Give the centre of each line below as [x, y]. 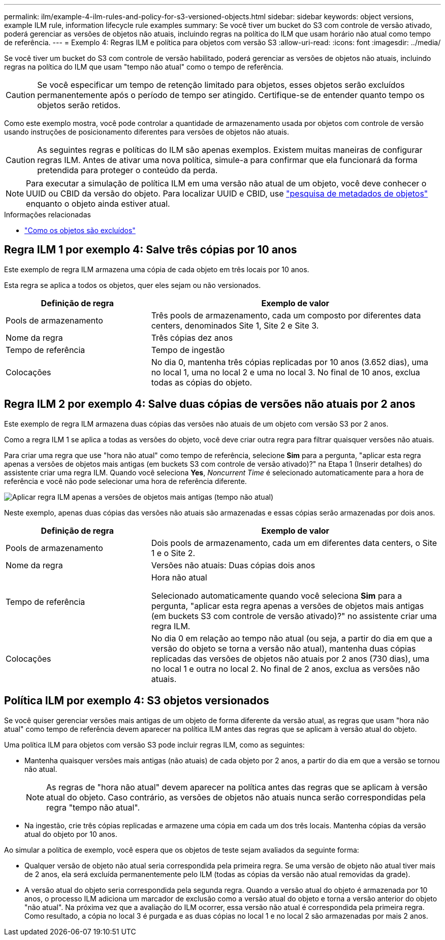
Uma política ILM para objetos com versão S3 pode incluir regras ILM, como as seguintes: [154, 744]
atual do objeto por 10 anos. [71, 834]
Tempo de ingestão [188, 350]
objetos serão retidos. [79, 105]
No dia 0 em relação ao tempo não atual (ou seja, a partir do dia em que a [292, 638]
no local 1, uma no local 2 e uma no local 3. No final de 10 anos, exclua [285, 372]
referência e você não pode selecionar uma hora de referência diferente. [125, 481]
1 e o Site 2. [173, 553]
